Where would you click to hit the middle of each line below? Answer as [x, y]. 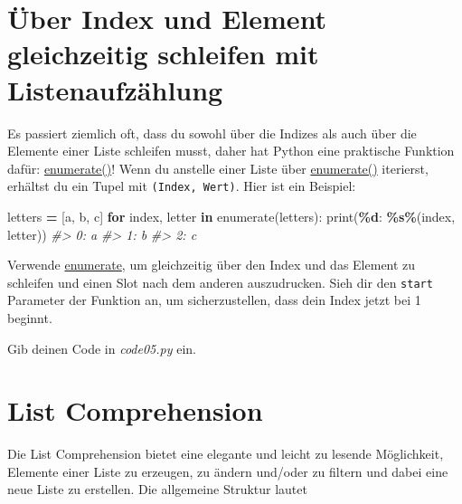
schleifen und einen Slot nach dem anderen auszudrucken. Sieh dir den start [220, 282]
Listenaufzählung [115, 89]
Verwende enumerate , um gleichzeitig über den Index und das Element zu [212, 265]
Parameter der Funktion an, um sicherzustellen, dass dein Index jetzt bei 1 [214, 300]
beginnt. [30, 317]
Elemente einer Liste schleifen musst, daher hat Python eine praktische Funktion [231, 151]
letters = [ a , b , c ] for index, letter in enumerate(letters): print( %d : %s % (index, [231, 216]
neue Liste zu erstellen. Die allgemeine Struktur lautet [157, 489]
